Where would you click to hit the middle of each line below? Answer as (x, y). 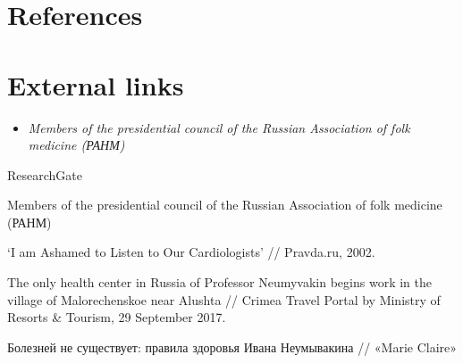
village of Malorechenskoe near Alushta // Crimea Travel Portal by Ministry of (224, 299)
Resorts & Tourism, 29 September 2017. (117, 317)
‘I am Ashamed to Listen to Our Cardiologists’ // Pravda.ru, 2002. (191, 252)
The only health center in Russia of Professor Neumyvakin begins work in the (219, 282)
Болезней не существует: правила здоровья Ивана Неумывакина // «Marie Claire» (232, 346)
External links (96, 84)
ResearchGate (45, 174)
